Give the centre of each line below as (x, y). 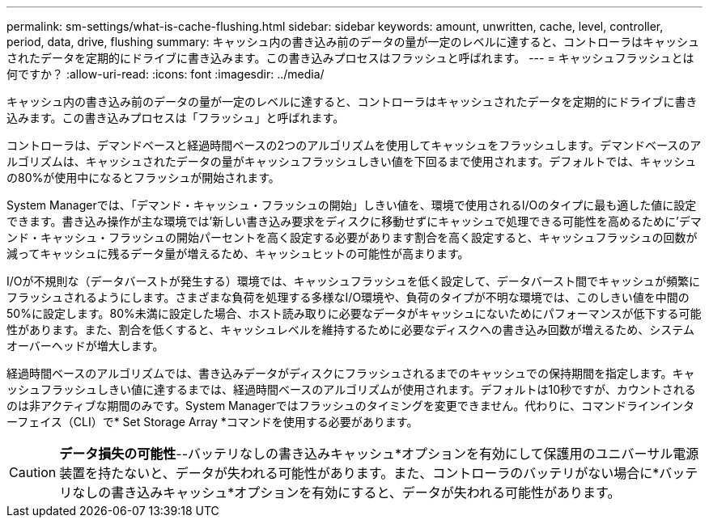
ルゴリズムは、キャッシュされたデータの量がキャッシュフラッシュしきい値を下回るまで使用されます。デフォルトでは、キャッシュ (352, 161)
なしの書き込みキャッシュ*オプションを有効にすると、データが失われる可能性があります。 (346, 492)
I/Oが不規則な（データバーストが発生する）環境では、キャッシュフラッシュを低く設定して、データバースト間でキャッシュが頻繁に (353, 281)
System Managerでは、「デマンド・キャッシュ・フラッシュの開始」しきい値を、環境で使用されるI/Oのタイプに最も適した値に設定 (352, 205)
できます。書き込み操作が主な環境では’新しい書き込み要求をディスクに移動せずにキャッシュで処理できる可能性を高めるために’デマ (354, 221)
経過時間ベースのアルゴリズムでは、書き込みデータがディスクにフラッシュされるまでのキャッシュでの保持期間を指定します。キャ (351, 373)
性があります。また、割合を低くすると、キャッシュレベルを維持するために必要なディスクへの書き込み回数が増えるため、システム (350, 330)
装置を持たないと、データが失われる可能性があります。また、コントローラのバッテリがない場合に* (359, 473)
